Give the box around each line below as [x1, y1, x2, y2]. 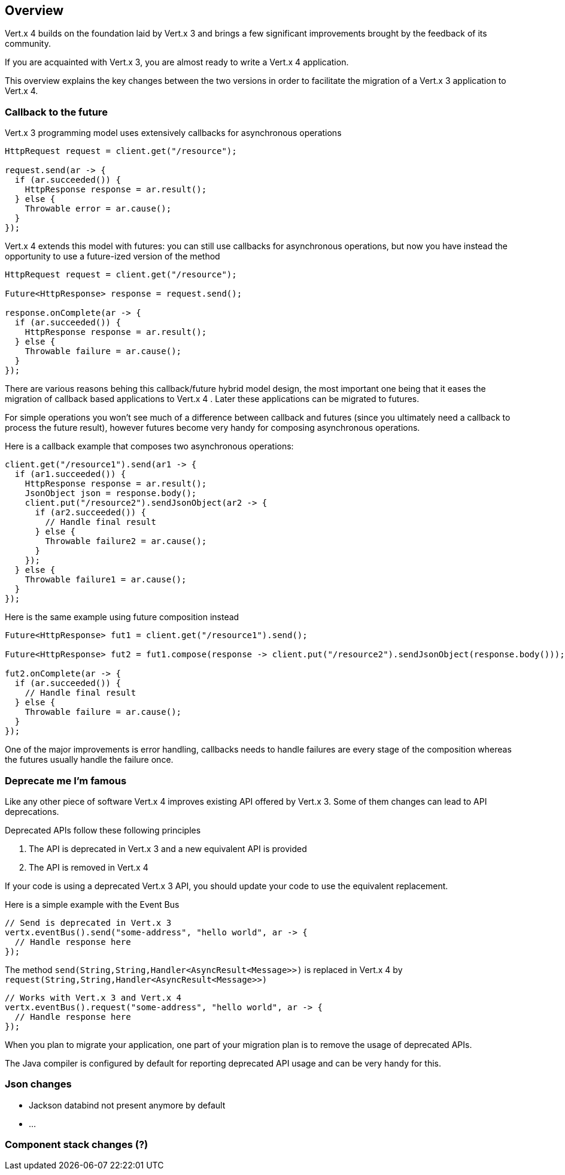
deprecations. [5, 806, 59, 817]
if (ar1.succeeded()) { [14, 469, 126, 479]
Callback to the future [5, 105, 108, 118]
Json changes [5, 1078, 72, 1091]
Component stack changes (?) [5, 1138, 148, 1151]
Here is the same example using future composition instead [5, 612, 239, 623]
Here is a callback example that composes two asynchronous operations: [5, 441, 294, 452]
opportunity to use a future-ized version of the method [5, 251, 220, 262]
